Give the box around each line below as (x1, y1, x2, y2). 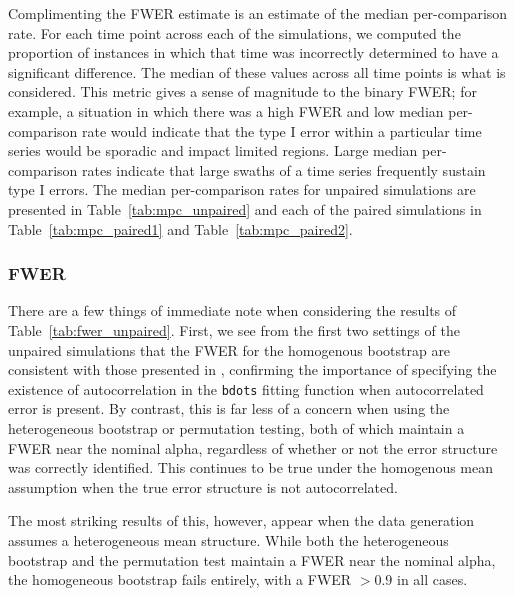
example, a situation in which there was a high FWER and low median (8, 100, 444, 121)
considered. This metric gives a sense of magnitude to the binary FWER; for (8, 81, 477, 102)
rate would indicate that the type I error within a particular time (82, 120, 482, 141)
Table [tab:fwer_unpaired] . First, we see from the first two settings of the (8, 319, 460, 340)
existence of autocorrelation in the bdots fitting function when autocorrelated (8, 378, 484, 399)
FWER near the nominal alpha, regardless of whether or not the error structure (8, 437, 498, 458)
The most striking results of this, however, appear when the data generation (8, 510, 475, 531)
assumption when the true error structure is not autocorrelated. (8, 476, 398, 497)
